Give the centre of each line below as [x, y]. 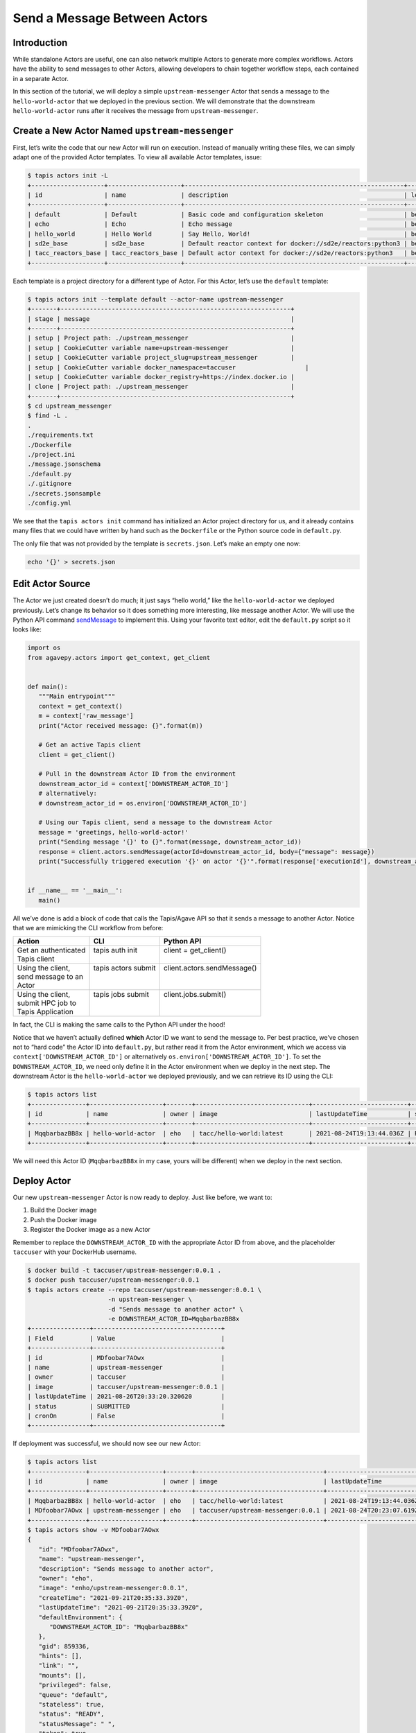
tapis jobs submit [121, 995]
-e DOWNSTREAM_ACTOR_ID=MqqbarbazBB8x [174, 1318]
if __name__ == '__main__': [75, 890]
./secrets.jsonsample [64, 493]
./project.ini [51, 455]
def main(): [48, 687]
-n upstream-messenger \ [150, 1299]
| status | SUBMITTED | [126, 1406]
